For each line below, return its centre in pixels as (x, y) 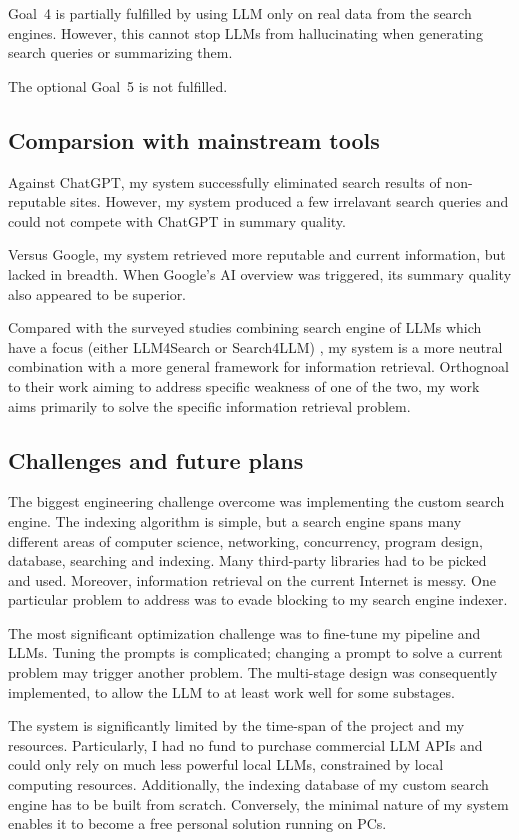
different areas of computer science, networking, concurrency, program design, (245, 540)
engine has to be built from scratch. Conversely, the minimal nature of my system (258, 803)
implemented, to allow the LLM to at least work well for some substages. (231, 691)
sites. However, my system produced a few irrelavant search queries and (289, 201)
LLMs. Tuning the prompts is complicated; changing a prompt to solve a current (255, 652)
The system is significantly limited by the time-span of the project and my (236, 725)
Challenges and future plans (156, 459)
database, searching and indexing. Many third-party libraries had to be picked (247, 560)
